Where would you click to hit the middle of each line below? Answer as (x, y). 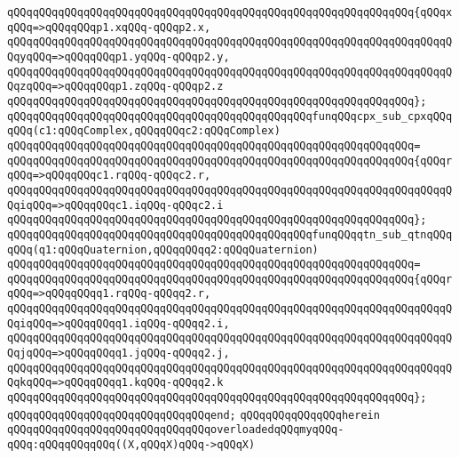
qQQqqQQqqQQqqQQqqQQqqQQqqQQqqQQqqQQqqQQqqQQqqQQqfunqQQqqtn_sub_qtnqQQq (230, 234)
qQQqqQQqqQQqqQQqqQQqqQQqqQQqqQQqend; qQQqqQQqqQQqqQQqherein (194, 415)
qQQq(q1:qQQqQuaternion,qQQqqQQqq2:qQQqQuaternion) (163, 249)
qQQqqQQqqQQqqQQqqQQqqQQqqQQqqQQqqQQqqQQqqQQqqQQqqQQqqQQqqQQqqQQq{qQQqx (230, 12)
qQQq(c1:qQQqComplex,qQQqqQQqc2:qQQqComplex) (144, 131)
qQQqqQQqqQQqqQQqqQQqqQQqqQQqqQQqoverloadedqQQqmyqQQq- (176, 430)
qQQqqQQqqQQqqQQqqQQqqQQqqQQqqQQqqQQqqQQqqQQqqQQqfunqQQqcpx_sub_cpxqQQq (230, 116)
